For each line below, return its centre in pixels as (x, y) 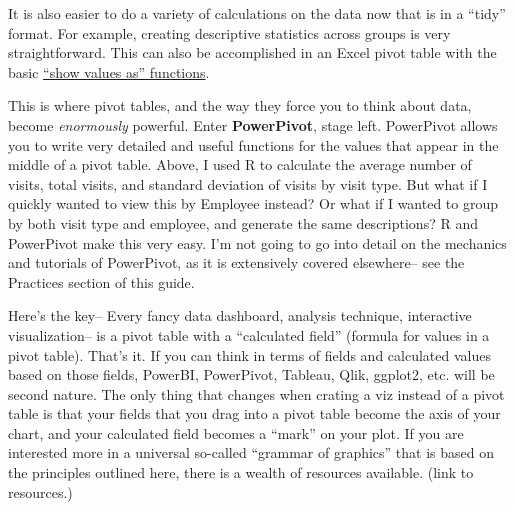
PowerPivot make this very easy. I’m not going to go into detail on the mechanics (257, 242)
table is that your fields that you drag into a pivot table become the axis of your (254, 413)
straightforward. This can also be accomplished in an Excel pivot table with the (252, 52)
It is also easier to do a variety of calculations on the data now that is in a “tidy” (257, 13)
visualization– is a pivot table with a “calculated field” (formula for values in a (249, 334)
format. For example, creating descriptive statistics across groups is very (229, 32)
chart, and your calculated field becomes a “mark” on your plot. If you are (236, 432)
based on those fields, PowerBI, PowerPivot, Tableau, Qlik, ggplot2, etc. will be (251, 374)
